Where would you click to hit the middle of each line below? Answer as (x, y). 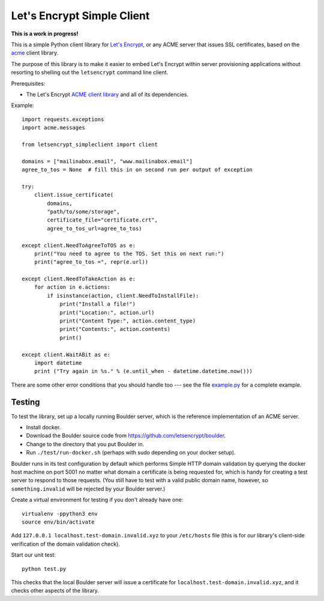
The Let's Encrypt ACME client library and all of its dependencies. (107, 94)
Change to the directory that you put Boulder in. (85, 444)
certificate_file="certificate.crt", (103, 220)
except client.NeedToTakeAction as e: (79, 279)
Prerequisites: (28, 83)
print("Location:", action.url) (107, 313)
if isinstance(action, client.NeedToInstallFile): (123, 295)
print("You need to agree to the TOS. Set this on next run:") (129, 253)
